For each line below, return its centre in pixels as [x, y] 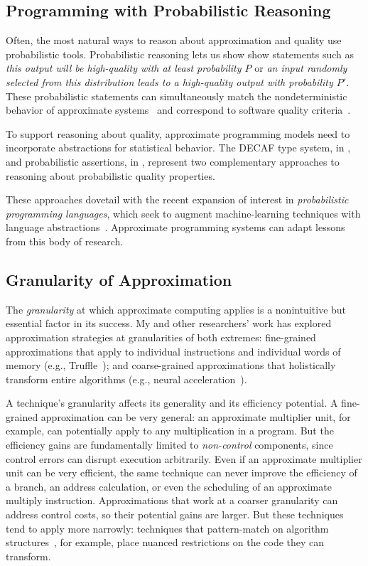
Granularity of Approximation [119, 279]
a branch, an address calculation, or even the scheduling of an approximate [169, 486]
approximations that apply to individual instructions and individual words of [173, 351]
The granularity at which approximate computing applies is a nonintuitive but [176, 309]
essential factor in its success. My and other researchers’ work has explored [169, 323]
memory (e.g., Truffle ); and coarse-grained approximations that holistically [171, 365]
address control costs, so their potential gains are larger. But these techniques [175, 514]
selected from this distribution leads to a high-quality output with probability [169, 81]
